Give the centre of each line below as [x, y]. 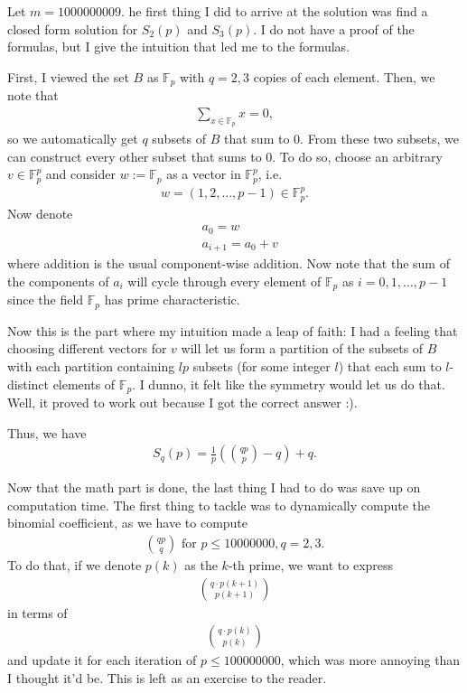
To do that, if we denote [75, 565]
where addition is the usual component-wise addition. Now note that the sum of [229, 263]
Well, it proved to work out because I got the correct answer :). [182, 402]
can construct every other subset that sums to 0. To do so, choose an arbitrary [225, 156]
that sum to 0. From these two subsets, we [341, 139]
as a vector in [204, 174]
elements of [84, 384]
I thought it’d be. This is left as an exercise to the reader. [167, 677]
